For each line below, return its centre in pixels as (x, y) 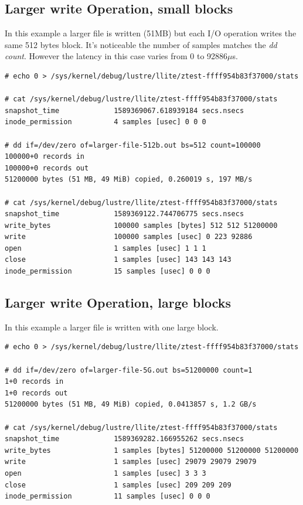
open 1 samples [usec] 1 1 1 (105, 248)
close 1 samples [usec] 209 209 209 (118, 485)
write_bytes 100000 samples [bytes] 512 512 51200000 (141, 225)
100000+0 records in (45, 157)
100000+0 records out (47, 168)
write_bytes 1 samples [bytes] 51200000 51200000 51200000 (152, 450)
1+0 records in (34, 382)
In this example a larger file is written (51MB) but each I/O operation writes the (151, 33)
